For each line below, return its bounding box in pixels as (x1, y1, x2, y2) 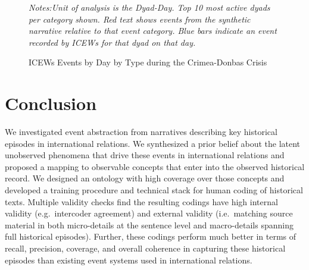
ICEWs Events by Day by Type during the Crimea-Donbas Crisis (29, 56, 267, 68)
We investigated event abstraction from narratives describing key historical (5, 125, 277, 138)
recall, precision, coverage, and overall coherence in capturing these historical (5, 242, 286, 255)
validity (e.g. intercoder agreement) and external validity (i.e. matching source (5, 207, 293, 219)
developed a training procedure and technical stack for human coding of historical (5, 184, 303, 196)
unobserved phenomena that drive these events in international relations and (5, 149, 285, 161)
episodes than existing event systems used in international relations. (5, 253, 252, 266)
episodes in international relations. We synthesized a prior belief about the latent (5, 137, 301, 149)
